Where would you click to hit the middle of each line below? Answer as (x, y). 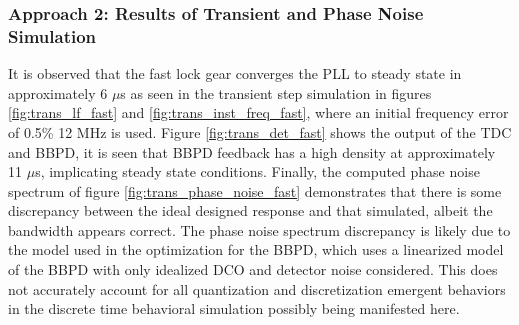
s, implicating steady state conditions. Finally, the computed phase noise (257, 171)
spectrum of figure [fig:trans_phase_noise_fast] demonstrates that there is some (255, 190)
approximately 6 (58, 92)
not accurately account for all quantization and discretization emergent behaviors (257, 288)
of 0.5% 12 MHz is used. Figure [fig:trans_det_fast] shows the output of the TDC (260, 131)
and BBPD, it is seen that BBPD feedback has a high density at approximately (252, 151)
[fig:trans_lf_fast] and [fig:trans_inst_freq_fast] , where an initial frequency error (258, 112)
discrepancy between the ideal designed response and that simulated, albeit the (250, 210)
